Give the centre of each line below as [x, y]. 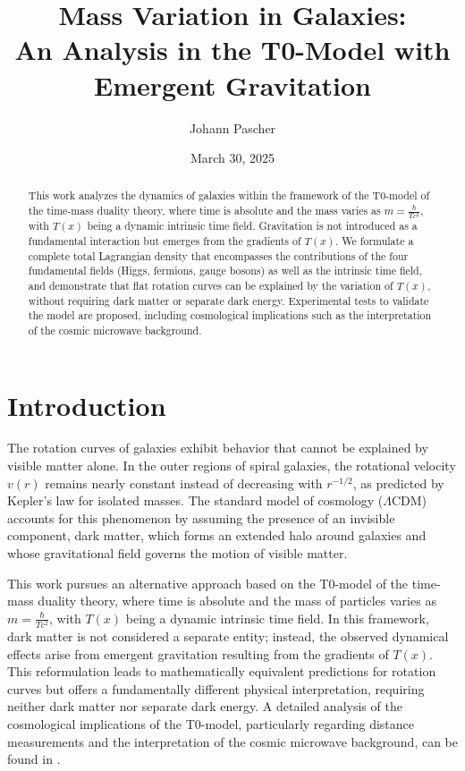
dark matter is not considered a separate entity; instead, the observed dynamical [228, 635]
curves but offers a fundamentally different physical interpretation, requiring [216, 688]
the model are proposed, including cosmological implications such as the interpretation [230, 315]
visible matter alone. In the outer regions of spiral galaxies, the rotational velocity [232, 466]
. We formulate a [375, 240]
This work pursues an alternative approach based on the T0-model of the [208, 583]
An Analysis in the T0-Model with [232, 50]
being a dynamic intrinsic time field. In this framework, [277, 618]
